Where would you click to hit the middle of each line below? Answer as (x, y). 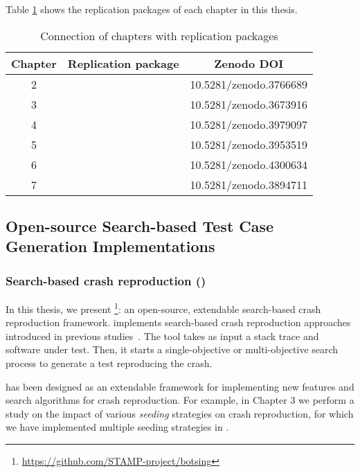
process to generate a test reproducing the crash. (109, 363)
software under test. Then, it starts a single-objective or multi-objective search (172, 349)
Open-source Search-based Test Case (140, 225)
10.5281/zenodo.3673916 (249, 104)
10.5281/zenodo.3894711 (249, 184)
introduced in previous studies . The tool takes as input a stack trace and (162, 336)
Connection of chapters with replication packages (159, 35)
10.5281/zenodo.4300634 (249, 164)
